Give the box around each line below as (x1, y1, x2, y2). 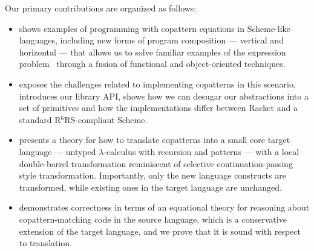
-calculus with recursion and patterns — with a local (103, 145, 299, 157)
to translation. (19, 237, 73, 249)
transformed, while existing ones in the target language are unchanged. (19, 180, 282, 193)
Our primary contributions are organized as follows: (5, 2, 197, 14)
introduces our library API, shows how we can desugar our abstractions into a (19, 89, 309, 102)
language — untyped (19, 145, 96, 157)
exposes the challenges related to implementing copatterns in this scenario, (19, 77, 296, 90)
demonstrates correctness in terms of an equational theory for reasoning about (19, 201, 310, 214)
